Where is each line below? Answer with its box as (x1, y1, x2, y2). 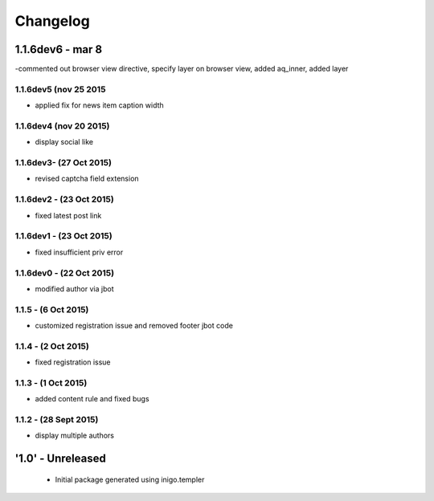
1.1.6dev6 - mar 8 (14, 43, 103, 56)
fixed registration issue (35, 357, 112, 367)
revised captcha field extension (35, 173, 140, 184)
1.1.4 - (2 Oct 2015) (14, 340, 90, 352)
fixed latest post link (35, 210, 102, 220)
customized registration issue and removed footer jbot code (35, 321, 233, 331)
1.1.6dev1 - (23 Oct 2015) (14, 230, 113, 242)
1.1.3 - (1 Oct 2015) (14, 377, 88, 389)
